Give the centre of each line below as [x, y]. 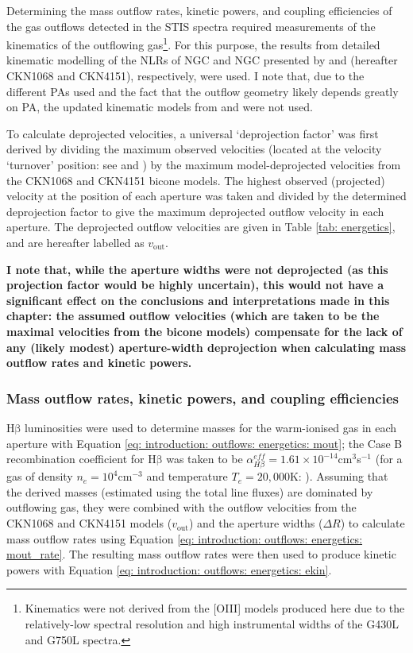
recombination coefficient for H [81, 459]
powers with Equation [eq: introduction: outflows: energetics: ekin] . [169, 569]
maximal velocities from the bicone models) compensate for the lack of [205, 331]
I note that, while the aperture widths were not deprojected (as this [197, 269]
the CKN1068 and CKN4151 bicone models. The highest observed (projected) [196, 180]
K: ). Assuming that [339, 476]
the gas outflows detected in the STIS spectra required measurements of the [191, 26]
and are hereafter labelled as [75, 242]
